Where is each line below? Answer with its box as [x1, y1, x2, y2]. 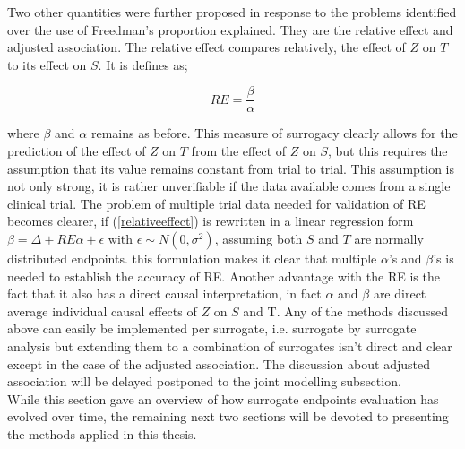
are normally [354, 229, 424, 247]
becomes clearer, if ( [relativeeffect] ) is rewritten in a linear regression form [7, 212, 414, 230]
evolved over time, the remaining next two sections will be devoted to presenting [7, 407, 449, 426]
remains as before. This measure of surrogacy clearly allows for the [90, 124, 458, 142]
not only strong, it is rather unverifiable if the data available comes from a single [7, 177, 451, 195]
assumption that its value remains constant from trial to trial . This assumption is [7, 159, 455, 177]
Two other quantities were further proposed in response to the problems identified [7, 3, 457, 21]
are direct [373, 284, 426, 303]
